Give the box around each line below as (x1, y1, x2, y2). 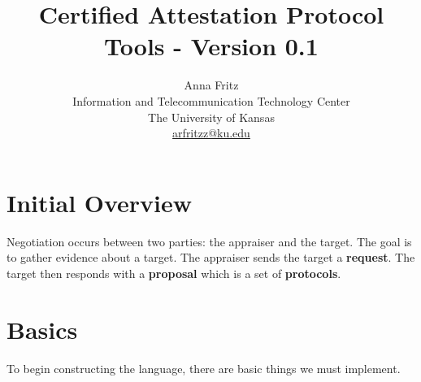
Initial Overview (7, 185, 193, 219)
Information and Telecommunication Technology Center (72, 92, 350, 109)
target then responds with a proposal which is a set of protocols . (7, 264, 341, 281)
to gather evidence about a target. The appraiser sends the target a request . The (7, 249, 415, 266)
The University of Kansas (148, 108, 275, 125)
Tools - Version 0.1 (104, 29, 319, 63)
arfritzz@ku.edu (172, 124, 250, 141)
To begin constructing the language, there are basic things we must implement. (7, 359, 401, 376)
